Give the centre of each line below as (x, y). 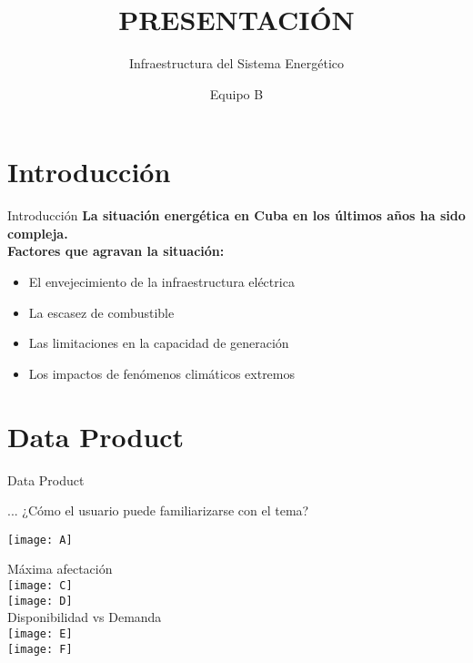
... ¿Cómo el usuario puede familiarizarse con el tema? (158, 510)
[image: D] (40, 601)
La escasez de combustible (101, 312)
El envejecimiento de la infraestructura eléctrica (161, 282)
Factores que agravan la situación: (116, 251)
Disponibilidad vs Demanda (85, 617)
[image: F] (40, 649)
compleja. (38, 233)
